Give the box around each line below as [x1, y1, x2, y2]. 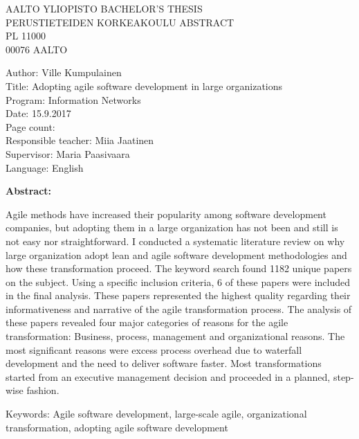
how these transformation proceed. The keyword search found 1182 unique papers [6, 261, 352, 276]
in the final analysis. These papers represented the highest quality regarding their [6, 288, 351, 303]
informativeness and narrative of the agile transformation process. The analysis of [6, 301, 352, 316]
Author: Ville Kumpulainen [6, 65, 122, 80]
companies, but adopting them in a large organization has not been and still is [6, 220, 338, 235]
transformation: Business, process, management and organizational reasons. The [6, 329, 345, 343]
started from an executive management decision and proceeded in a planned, [6, 369, 331, 384]
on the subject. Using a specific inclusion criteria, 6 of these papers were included [6, 274, 350, 289]
